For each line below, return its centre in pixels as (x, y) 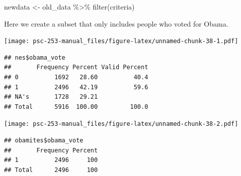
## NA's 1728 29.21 (51, 97)
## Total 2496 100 (51, 170)
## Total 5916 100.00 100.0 (76, 107)
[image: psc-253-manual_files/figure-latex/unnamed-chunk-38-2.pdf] (121, 124)
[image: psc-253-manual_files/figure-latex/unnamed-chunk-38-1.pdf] (121, 41)
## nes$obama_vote (35, 57)
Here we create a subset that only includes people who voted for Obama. (116, 23)
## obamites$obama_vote (44, 141)
